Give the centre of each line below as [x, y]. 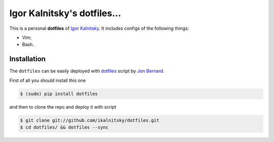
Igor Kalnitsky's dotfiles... [65, 13]
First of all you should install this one [48, 80]
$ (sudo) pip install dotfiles [59, 94]
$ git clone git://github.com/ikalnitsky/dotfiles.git [90, 120]
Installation [27, 59]
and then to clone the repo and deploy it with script [63, 107]
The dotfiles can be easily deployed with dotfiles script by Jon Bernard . [87, 71]
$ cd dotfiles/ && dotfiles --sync [64, 127]
